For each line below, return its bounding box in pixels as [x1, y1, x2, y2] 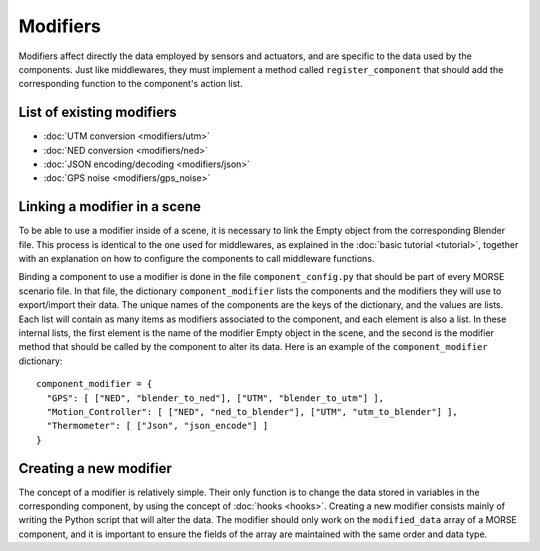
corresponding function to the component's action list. [18, 78, 244, 90]
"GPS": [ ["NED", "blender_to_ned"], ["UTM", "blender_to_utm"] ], [46, 392, 385, 404]
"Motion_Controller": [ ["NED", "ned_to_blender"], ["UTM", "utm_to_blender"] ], [46, 406, 459, 417]
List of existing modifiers [18, 104, 177, 121]
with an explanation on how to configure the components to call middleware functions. [18, 253, 375, 265]
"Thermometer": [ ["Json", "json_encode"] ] [46, 420, 269, 432]
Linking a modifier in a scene [18, 198, 202, 215]
